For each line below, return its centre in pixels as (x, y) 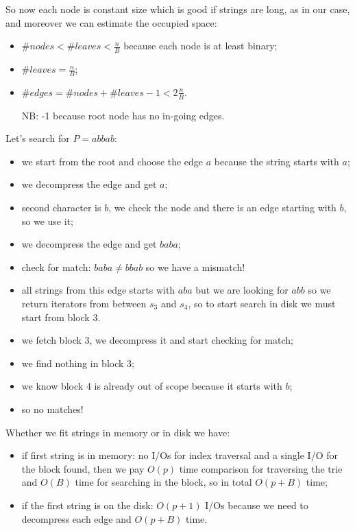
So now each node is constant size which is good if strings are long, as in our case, (178, 9)
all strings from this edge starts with (98, 290)
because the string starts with (277, 161)
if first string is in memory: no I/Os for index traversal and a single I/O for (180, 455)
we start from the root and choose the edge (112, 161)
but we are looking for (242, 290)
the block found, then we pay (83, 468)
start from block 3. (61, 317)
